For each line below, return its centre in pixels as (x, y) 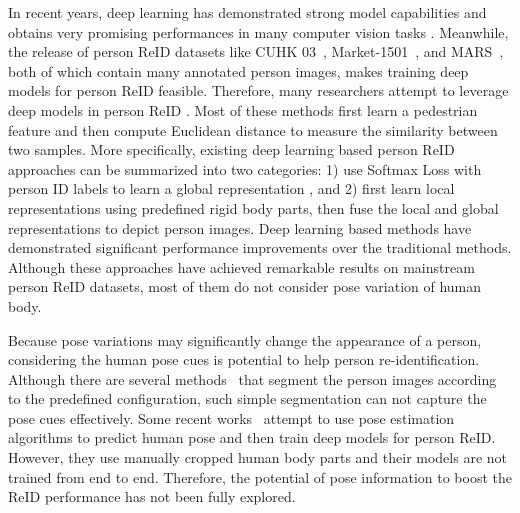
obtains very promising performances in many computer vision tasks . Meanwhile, (258, 31)
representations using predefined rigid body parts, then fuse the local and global (253, 207)
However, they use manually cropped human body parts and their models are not (257, 457)
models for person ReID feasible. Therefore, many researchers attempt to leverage (258, 90)
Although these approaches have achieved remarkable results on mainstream (241, 266)
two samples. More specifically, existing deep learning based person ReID (231, 149)
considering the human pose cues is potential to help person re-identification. (244, 359)
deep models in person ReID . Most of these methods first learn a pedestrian (243, 109)
